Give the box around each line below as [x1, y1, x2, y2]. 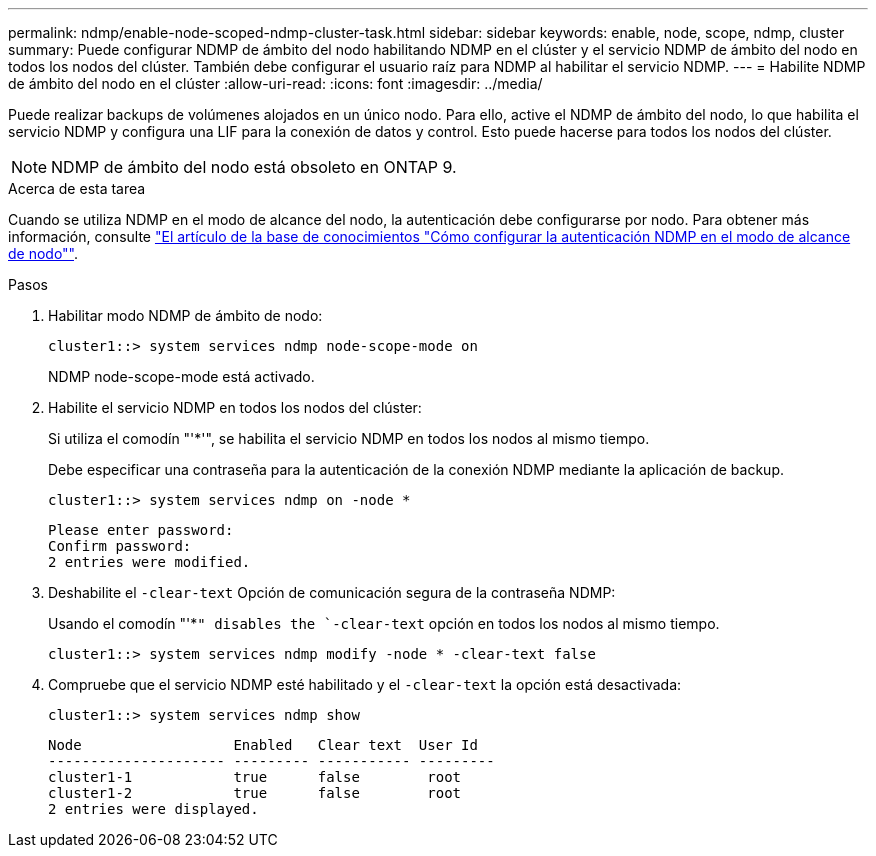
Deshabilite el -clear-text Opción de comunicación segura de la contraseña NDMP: [48, 584, 616, 601]
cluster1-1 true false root [48, 769, 462, 785]
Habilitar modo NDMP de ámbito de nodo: [48, 307, 323, 324]
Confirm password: [48, 538, 192, 554]
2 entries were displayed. [48, 801, 259, 817]
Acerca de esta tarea [8, 180, 146, 197]
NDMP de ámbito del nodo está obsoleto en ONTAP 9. [51, 157, 457, 177]
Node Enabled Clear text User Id [48, 737, 478, 753]
